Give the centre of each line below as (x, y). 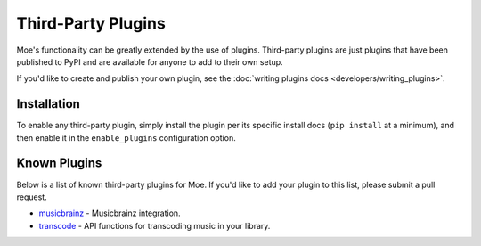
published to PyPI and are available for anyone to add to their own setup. (150, 61)
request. (32, 197)
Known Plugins (59, 164)
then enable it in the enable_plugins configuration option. (126, 137)
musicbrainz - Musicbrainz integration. (110, 213)
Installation (48, 104)
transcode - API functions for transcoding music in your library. (155, 225)
